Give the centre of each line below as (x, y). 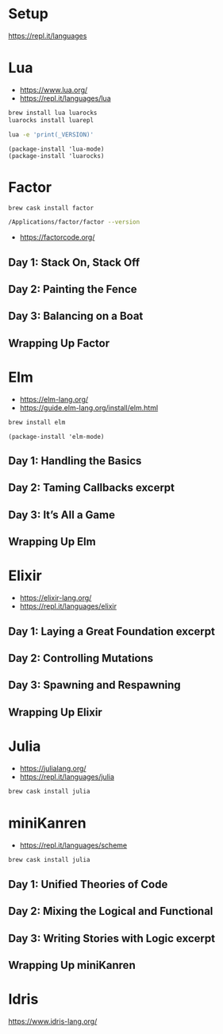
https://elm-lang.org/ (54, 399)
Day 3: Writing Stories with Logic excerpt (112, 938)
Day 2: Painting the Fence (73, 289)
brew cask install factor (51, 208)
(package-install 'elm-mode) (56, 436)
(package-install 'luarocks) (56, 156)
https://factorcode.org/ (57, 237)
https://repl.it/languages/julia (67, 776)
